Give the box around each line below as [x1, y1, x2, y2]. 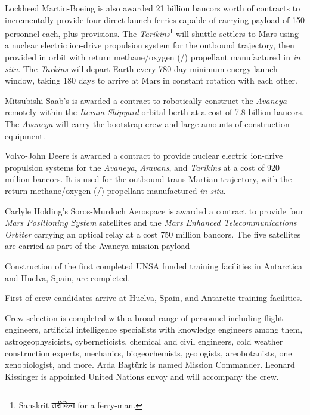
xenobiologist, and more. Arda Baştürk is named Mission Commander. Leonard [5, 358, 295, 371]
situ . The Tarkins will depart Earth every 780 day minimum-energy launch [5, 62, 278, 75]
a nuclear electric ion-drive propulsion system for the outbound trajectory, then [5, 39, 294, 51]
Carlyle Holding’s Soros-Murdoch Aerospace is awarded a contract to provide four [5, 204, 304, 217]
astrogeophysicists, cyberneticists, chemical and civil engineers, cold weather [5, 334, 283, 347]
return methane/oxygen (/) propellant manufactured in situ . [5, 184, 226, 196]
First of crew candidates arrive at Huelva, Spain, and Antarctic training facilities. [5, 291, 302, 304]
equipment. [5, 129, 45, 142]
